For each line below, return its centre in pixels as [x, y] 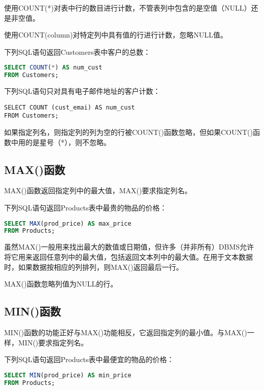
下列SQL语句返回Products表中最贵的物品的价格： [86, 208]
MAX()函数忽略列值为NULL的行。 [61, 284]
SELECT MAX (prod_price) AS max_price [68, 223]
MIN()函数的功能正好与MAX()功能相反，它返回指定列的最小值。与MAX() [126, 332]
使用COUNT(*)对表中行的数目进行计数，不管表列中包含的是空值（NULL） [128, 8]
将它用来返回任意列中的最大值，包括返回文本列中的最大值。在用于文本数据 [128, 256]
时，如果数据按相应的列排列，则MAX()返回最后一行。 [94, 267]
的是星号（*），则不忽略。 [68, 142]
